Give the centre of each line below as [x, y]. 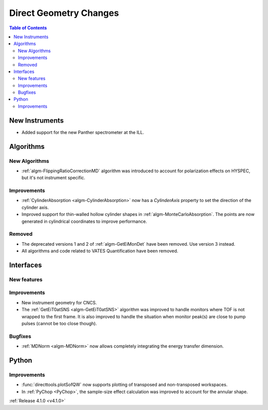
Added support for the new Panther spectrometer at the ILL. [83, 132]
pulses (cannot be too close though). [59, 324]
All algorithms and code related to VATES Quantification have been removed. [100, 251]
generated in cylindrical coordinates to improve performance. [84, 221]
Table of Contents [28, 28]
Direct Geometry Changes [64, 13]
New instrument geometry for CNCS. [59, 302]
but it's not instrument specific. [53, 178]
